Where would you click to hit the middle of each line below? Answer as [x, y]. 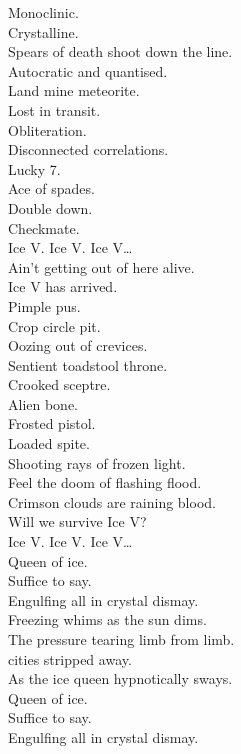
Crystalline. [43, 31]
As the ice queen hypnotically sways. [120, 678]
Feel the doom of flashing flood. [105, 482]
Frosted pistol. [52, 423]
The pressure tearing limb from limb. [121, 639]
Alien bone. [43, 403]
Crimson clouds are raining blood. [112, 501]
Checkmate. [44, 227]
